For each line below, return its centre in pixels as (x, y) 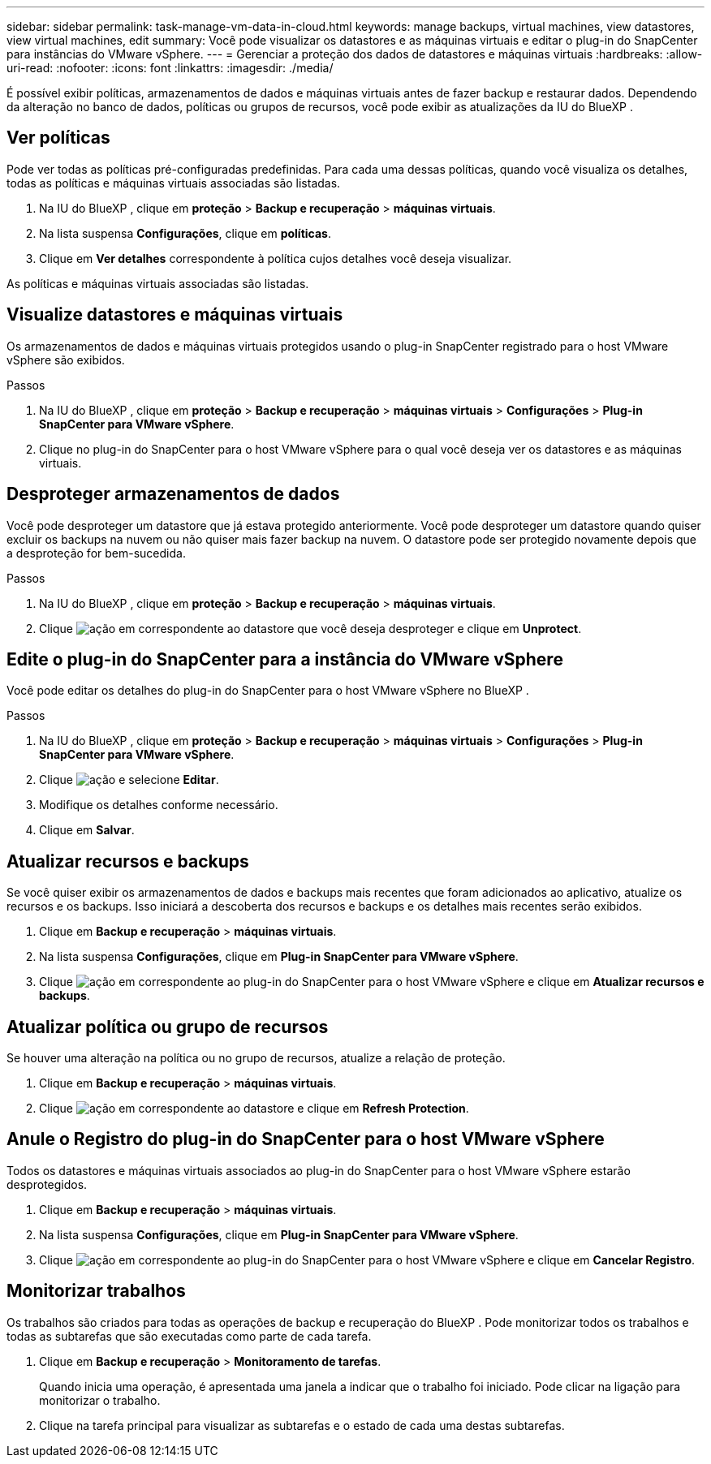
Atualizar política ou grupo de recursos (168, 1027)
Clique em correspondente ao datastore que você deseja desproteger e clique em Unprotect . (310, 628)
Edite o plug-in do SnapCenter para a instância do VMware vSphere (285, 659)
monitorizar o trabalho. (100, 1400)
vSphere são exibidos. (66, 360)
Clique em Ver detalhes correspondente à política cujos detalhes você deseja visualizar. (276, 258)
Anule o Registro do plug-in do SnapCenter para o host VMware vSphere (306, 1139)
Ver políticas (58, 138)
